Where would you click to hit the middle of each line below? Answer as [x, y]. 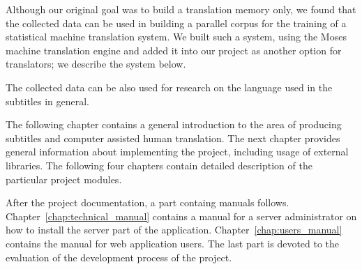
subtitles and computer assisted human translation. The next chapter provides [173, 138]
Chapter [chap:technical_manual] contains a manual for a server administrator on [181, 216]
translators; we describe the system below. [96, 64]
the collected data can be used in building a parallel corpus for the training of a [176, 23]
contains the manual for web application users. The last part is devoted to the [173, 243]
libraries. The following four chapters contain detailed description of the [159, 165]
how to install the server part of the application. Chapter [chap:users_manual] [174, 230]
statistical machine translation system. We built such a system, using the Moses [176, 37]
